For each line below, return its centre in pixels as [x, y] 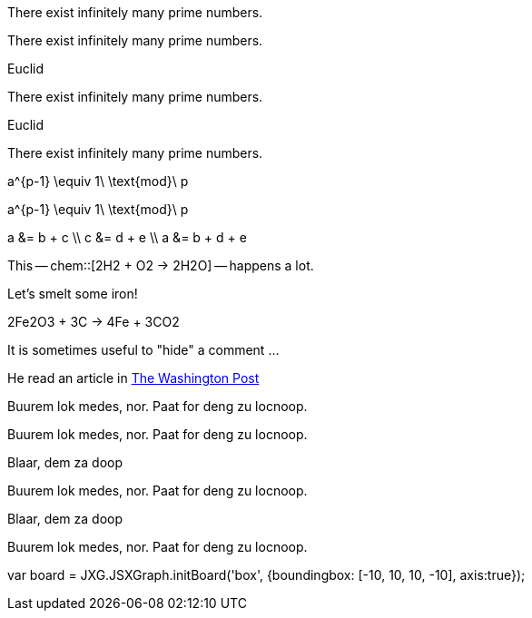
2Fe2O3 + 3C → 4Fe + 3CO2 [94, 322]
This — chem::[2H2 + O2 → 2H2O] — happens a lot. [161, 265]
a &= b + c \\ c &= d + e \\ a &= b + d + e [127, 237]
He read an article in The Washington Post [133, 378]
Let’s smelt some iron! [73, 294]
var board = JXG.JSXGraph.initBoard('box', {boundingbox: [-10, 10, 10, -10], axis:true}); [266, 575]
